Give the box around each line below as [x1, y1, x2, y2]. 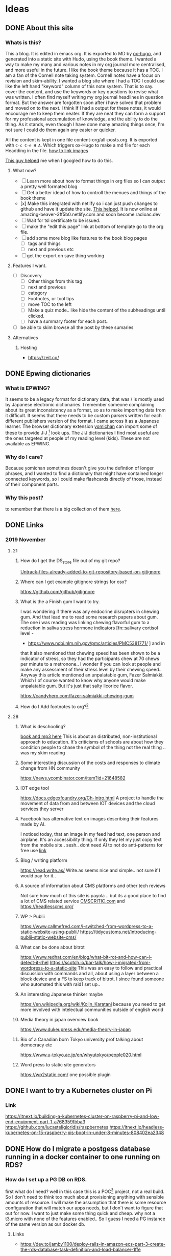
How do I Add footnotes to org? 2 [20, 703, 89, 710]
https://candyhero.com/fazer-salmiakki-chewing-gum [20, 692, 134, 698]
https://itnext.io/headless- [109, 1124, 164, 1130]
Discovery [20, 273, 42, 278]
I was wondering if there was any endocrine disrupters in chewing [20, 608, 159, 614]
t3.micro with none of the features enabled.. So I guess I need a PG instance [5, 1216, 166, 1222]
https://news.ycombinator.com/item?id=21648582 [20, 775, 126, 781]
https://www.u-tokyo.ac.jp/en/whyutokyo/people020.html [20, 1052, 142, 1058]
